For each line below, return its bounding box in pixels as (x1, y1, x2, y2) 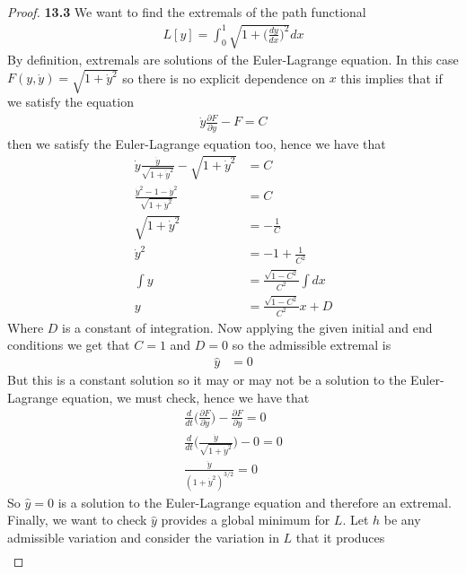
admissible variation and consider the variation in (7, 527, 279, 546)
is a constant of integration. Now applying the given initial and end (62, 317, 433, 336)
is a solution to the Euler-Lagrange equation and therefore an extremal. (57, 492, 452, 511)
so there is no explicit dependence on (122, 68, 325, 87)
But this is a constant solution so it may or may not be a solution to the (7, 370, 407, 389)
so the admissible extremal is (232, 335, 391, 354)
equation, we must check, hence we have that (61, 387, 310, 406)
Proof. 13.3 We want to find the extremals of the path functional (7, 3, 366, 21)
